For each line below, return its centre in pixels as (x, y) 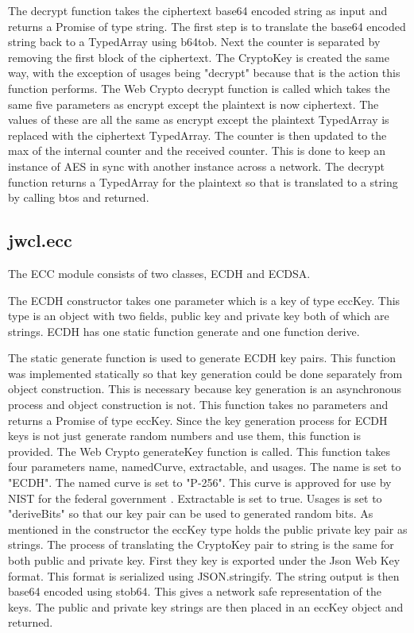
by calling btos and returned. (79, 197)
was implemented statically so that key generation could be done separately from (205, 373)
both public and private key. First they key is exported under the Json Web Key (204, 560)
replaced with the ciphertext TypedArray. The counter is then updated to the (197, 135)
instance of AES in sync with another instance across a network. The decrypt (196, 166)
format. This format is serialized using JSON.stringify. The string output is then (204, 575)
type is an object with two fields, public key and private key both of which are (199, 316)
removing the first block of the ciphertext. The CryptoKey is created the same (199, 57)
